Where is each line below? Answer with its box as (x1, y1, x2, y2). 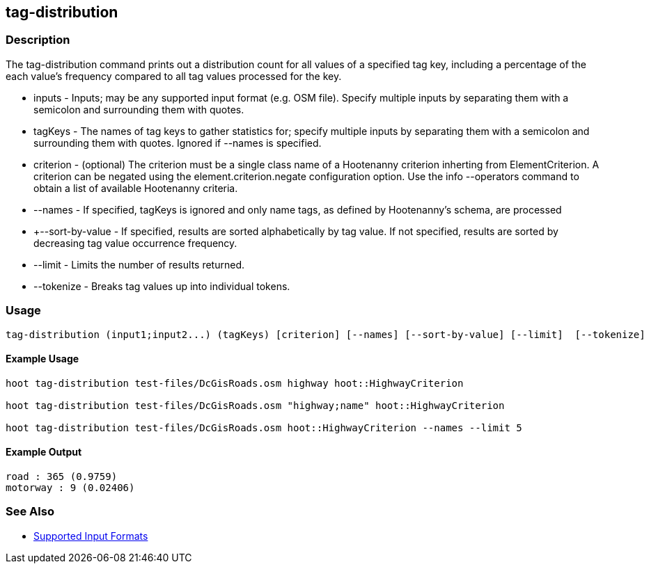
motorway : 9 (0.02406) (6, 481, 135, 493)
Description (6, 33, 70, 47)
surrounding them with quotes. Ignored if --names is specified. (33, 136, 322, 149)
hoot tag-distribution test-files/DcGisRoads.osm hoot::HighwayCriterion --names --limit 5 (6, 422, 522, 433)
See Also (6, 504, 54, 519)
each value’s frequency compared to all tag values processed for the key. (6, 70, 342, 82)
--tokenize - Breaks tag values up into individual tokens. (33, 280, 290, 292)
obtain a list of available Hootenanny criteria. (33, 182, 238, 194)
